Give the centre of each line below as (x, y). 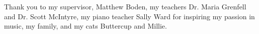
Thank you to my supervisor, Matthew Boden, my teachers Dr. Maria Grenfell (125, 6)
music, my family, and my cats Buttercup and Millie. (85, 26)
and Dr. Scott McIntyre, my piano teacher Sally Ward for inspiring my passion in (129, 16)
